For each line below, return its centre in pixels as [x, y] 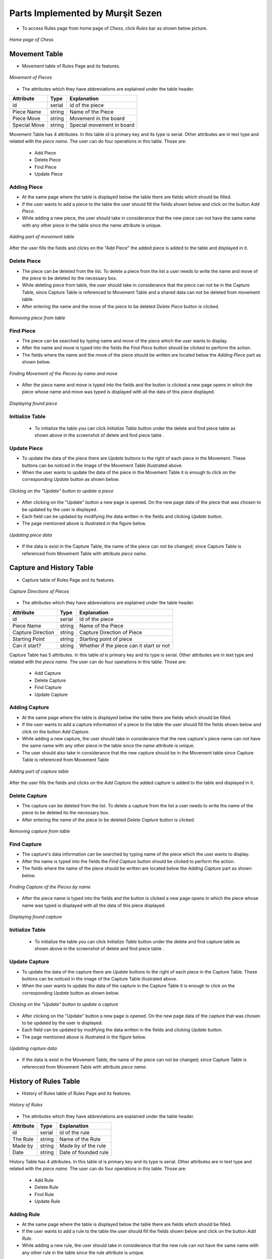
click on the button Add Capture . [56, 731]
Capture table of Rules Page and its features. [69, 580]
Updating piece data [31, 535]
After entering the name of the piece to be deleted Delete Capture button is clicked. [109, 820]
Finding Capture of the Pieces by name [50, 887]
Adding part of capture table [39, 771]
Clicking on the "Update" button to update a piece [61, 491]
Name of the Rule [80, 1139]
